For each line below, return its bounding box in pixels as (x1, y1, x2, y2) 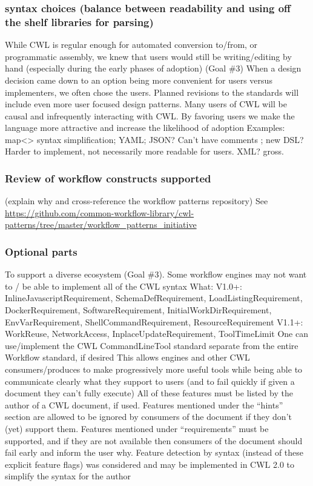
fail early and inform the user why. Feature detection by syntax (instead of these (5, 446, 304, 459)
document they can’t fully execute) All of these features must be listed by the (5, 387, 293, 399)
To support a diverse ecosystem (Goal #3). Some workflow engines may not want (5, 268, 307, 281)
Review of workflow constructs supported (5, 171, 211, 185)
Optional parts (5, 244, 77, 259)
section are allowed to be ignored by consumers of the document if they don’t (5, 410, 292, 423)
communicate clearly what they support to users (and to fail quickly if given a (5, 374, 295, 387)
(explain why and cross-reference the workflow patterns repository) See (5, 195, 268, 207)
